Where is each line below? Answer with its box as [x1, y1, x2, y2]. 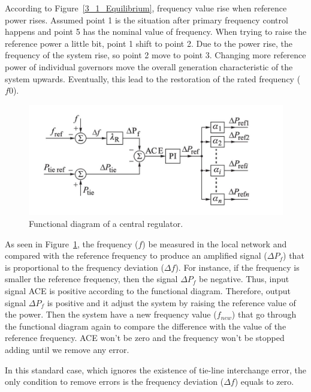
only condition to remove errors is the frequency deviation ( [5, 375, 224, 388]
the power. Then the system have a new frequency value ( [5, 308, 217, 321]
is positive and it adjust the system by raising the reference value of [47, 296, 296, 309]
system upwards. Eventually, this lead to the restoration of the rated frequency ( [5, 72, 301, 85]
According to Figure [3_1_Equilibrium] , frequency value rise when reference [5, 2, 287, 14]
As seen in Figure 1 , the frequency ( [5, 237, 138, 250]
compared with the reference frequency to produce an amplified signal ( [5, 249, 267, 262]
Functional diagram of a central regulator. [29, 217, 183, 230]
